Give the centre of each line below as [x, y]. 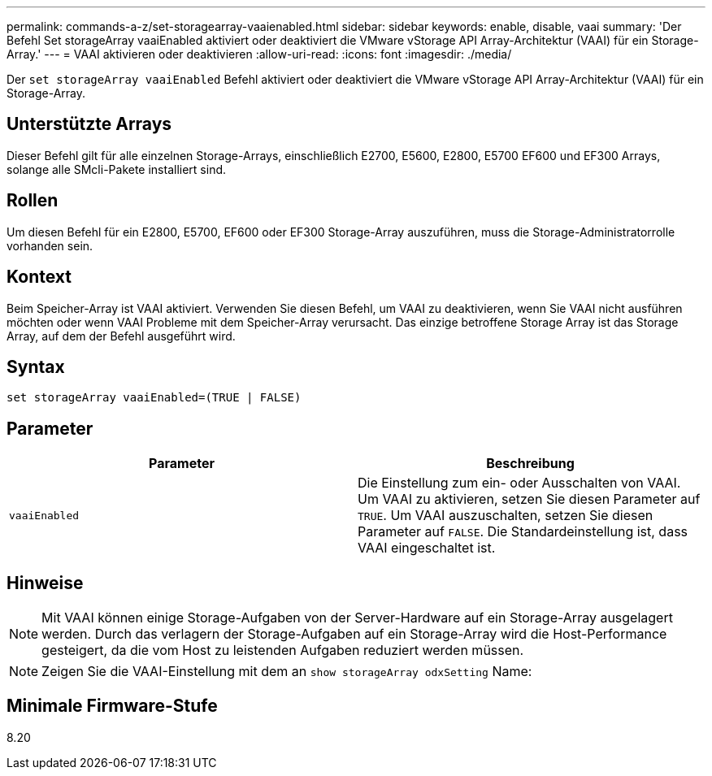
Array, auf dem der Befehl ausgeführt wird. [121, 336]
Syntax [36, 366]
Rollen [33, 201]
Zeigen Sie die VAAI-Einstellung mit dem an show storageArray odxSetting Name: [287, 672]
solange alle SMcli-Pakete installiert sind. [117, 169]
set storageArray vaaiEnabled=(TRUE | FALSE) [154, 398]
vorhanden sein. [50, 245]
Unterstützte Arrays [89, 124]
